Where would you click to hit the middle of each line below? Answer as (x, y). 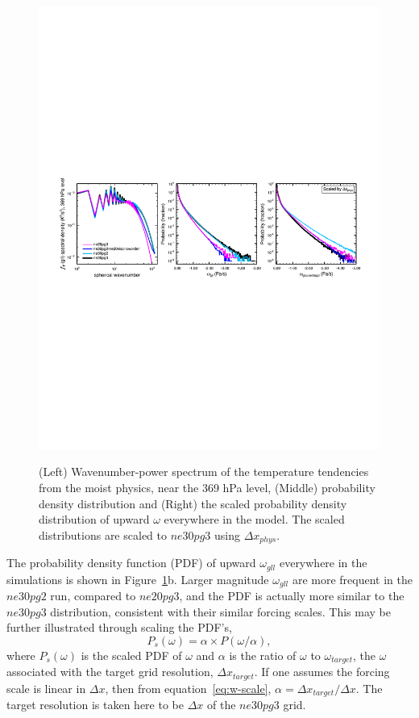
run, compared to (93, 596)
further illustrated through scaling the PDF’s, (119, 627)
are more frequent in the (352, 579)
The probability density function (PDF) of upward (131, 563)
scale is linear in (46, 688)
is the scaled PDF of (131, 655)
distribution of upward (94, 519)
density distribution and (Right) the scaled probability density (193, 503)
